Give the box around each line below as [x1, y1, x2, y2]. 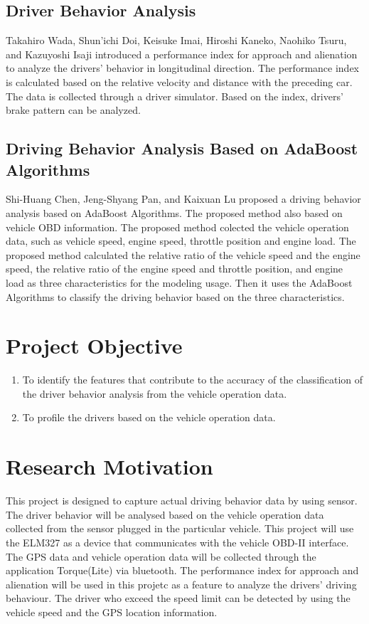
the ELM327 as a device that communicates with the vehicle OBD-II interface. [6, 534, 349, 549]
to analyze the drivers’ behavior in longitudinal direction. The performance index [6, 60, 359, 75]
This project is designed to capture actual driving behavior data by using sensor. [6, 493, 358, 508]
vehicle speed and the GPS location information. [6, 604, 218, 619]
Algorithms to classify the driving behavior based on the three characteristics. [6, 289, 345, 304]
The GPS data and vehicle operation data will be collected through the [6, 549, 316, 564]
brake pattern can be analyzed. [6, 102, 141, 117]
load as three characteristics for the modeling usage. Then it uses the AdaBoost [6, 275, 353, 290]
